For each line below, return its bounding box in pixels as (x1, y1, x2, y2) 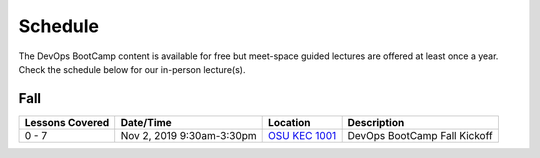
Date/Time (120, 115, 172, 129)
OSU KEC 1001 (268, 128, 337, 142)
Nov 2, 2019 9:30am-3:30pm (120, 128, 257, 142)
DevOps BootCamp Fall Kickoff (347, 128, 494, 142)
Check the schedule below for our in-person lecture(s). (18, 63, 246, 75)
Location (268, 115, 311, 129)
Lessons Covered (24, 115, 110, 129)
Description (347, 115, 405, 129)
